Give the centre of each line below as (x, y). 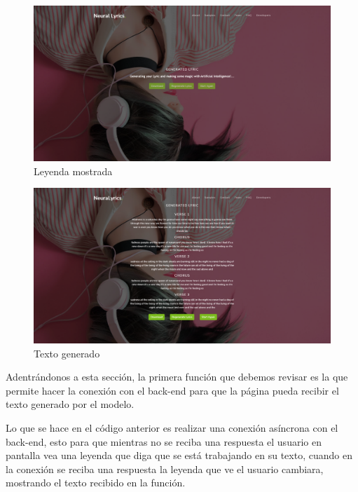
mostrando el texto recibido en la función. (96, 483)
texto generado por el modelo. (70, 404)
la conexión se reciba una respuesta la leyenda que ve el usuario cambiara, (165, 469)
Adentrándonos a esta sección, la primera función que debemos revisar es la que (177, 377)
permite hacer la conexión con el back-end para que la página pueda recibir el (172, 390)
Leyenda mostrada (73, 171)
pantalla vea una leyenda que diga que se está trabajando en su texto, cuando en (179, 455)
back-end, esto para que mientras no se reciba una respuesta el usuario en (164, 441)
